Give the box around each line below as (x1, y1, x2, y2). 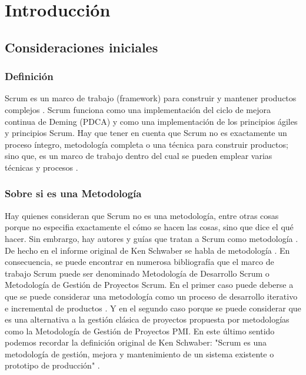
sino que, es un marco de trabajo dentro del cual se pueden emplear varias (5, 150, 272, 162)
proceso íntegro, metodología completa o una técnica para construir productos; (5, 138, 288, 150)
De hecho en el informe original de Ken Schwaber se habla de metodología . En (5, 244, 290, 256)
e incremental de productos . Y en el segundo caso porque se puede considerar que (5, 301, 301, 314)
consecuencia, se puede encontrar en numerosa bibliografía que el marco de (5, 255, 274, 268)
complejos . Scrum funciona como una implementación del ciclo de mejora (5, 103, 271, 115)
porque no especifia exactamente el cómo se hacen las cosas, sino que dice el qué (5, 221, 294, 233)
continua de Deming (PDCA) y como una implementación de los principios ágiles (5, 115, 298, 127)
